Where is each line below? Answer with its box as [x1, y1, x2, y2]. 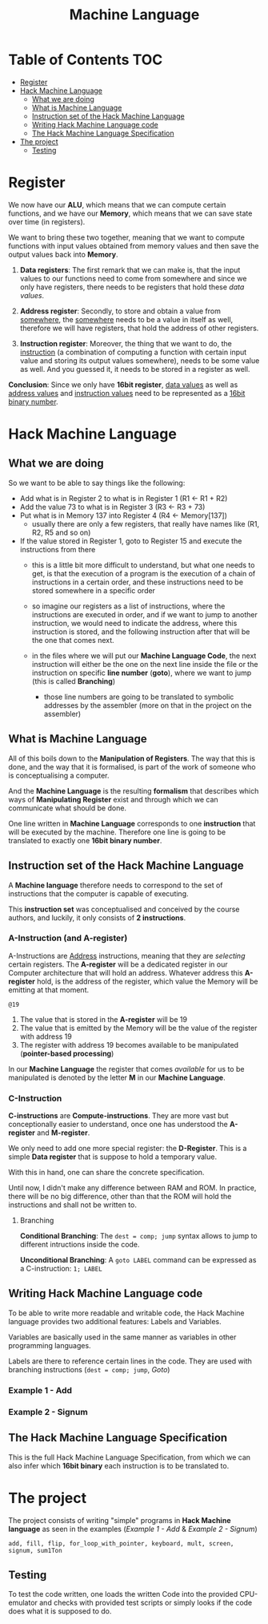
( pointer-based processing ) [19, 1048, 114, 1058]
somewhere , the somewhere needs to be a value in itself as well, [19, 314, 234, 324]
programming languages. [8, 1340, 91, 1350]
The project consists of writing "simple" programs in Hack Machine [8, 1515, 231, 1525]
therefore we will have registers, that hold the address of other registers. [19, 323, 259, 333]
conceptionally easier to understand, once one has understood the [8, 1120, 228, 1129]
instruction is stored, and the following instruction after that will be [31, 627, 250, 636]
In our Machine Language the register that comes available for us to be [8, 1064, 245, 1073]
